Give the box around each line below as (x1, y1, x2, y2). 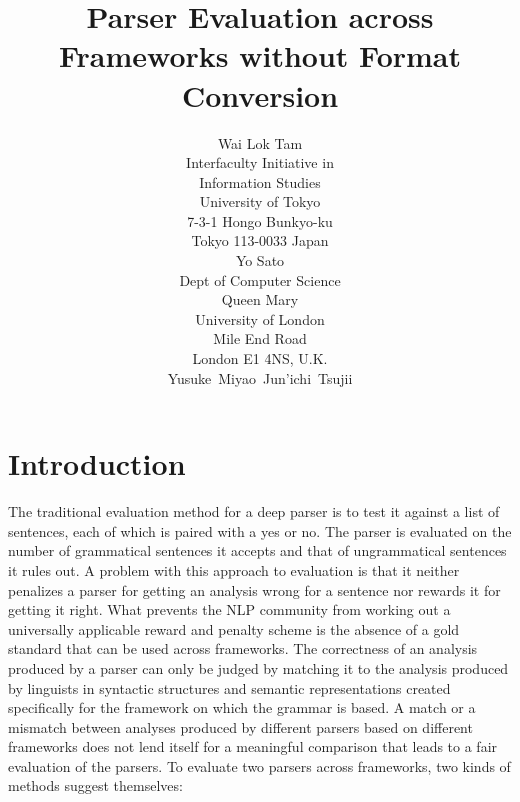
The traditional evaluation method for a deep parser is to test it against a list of (8, 501, 500, 522)
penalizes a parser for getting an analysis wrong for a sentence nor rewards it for (8, 579, 501, 600)
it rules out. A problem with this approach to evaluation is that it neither (8, 559, 460, 580)
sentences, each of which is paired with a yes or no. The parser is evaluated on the (8, 520, 512, 541)
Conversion (181, 74, 339, 115)
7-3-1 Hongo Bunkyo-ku (187, 210, 333, 231)
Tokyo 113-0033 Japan (191, 230, 329, 251)
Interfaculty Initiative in (186, 152, 334, 173)
